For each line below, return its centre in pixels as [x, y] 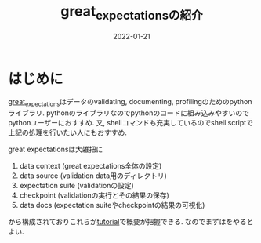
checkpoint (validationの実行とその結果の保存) [94, 195]
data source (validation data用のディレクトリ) [93, 176]
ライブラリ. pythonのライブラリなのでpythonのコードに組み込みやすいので [129, 113]
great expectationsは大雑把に [56, 149]
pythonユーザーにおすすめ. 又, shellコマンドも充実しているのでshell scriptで [130, 123]
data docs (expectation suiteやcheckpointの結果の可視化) [112, 205]
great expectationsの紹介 [132, 13]
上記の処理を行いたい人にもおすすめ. [68, 132]
